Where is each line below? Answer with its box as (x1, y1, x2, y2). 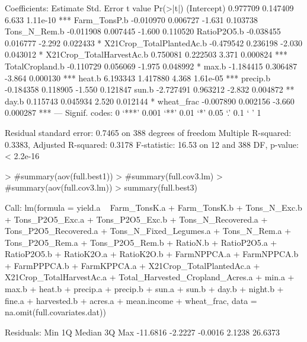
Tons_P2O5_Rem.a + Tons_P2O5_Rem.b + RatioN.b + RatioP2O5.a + (5, 236, 277, 248)
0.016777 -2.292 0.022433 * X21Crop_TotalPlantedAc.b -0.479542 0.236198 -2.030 (5, 36, 302, 49)
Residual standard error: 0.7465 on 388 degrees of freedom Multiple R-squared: (5, 126, 292, 138)
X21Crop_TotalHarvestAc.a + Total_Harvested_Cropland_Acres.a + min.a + (5, 271, 295, 283)
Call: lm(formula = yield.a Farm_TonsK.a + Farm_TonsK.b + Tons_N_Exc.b (5, 201, 302, 213)
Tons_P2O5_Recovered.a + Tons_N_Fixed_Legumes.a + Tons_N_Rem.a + (5, 224, 292, 237)
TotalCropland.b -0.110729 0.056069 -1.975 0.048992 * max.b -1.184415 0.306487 (5, 59, 298, 72)
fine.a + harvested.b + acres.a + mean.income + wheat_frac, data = (5, 294, 257, 306)
